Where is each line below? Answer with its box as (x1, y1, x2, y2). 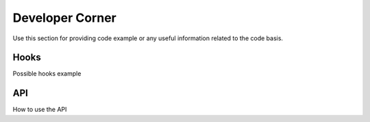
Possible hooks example (12, 70, 82, 78)
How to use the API (12, 106, 67, 114)
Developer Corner (12, 10, 116, 25)
